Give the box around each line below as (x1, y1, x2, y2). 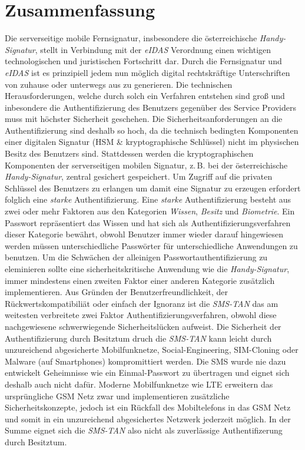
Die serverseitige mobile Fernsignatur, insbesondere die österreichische (5, 32, 257, 44)
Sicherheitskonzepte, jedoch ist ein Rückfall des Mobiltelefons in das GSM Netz (5, 401, 291, 413)
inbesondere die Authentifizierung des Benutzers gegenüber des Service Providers (5, 101, 296, 113)
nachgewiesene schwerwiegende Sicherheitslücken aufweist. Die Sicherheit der (5, 320, 281, 332)
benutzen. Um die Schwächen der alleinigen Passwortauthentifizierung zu (5, 251, 268, 263)
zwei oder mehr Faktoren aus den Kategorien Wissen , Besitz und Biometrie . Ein (5, 205, 295, 217)
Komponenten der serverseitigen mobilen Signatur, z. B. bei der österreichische (5, 158, 288, 171)
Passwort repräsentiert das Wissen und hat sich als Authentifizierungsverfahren (5, 216, 291, 229)
